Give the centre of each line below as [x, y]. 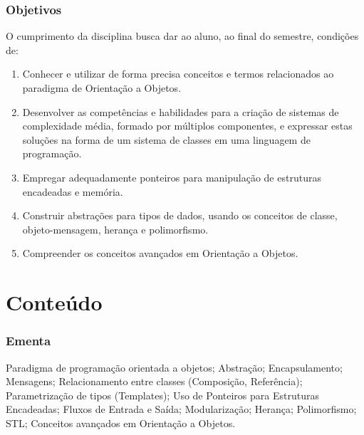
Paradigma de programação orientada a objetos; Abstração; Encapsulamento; [174, 367]
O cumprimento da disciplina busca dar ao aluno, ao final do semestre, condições [182, 36]
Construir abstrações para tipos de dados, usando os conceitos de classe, [180, 215]
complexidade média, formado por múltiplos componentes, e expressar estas [187, 126]
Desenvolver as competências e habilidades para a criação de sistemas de [181, 111]
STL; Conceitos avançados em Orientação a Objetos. [121, 423]
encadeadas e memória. [73, 191]
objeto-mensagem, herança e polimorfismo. [115, 229]
